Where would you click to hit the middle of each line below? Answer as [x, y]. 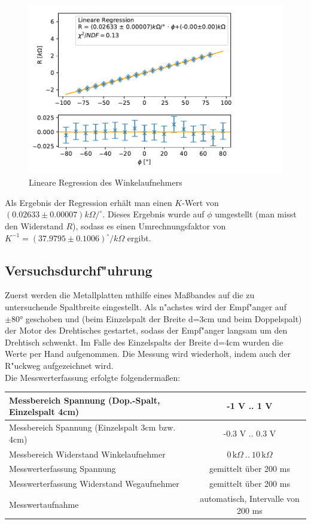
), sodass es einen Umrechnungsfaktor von [149, 226]
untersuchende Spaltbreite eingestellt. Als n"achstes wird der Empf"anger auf [146, 307]
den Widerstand [34, 226]
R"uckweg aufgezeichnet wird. [59, 365]
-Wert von [200, 202]
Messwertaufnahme [44, 504]
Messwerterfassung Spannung [62, 469]
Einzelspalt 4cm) [44, 412]
